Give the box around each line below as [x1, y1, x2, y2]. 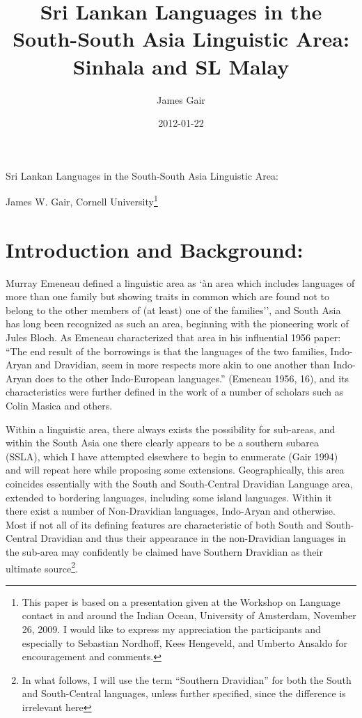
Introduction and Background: [6, 235, 304, 263]
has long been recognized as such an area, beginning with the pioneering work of [6, 316, 349, 331]
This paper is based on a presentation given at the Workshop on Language [22, 594, 340, 609]
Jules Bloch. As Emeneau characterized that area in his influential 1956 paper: [6, 330, 341, 345]
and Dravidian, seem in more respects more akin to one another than [35, 357, 330, 372]
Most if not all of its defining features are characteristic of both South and [6, 517, 323, 531]
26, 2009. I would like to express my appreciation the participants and [22, 621, 321, 636]
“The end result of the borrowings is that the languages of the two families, [6, 343, 327, 358]
